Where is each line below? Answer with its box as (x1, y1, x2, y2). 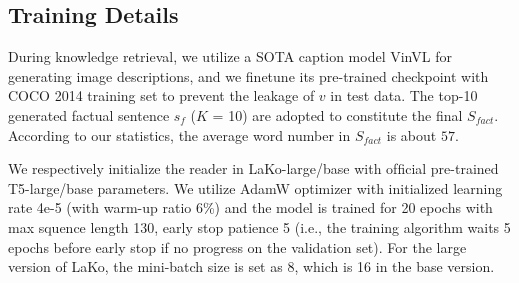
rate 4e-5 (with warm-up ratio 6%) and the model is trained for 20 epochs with (8, 197, 493, 218)
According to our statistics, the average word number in (8, 124, 351, 145)
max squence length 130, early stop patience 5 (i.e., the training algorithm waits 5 (8, 216, 511, 237)
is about (386, 124, 437, 145)
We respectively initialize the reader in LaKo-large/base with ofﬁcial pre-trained (8, 158, 499, 179)
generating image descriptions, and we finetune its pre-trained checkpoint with (8, 65, 489, 86)
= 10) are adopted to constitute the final (212, 104, 463, 125)
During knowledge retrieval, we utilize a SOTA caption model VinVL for (8, 46, 452, 67)
